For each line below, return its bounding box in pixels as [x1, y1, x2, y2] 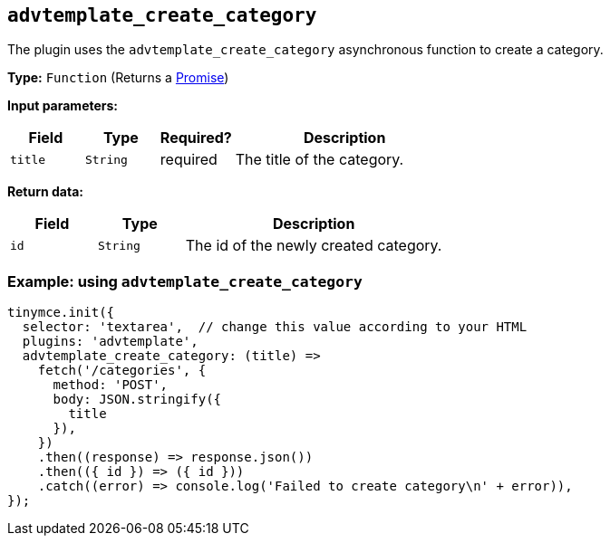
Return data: [7, 184, 83, 200]
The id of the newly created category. [185, 236, 442, 255]
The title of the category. [235, 150, 404, 169]
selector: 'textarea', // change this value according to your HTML [22, 319, 528, 335]
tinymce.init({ [7, 305, 115, 320]
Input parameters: [7, 98, 119, 114]
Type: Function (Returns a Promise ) [7, 70, 229, 86]
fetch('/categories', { [37, 363, 207, 378]
